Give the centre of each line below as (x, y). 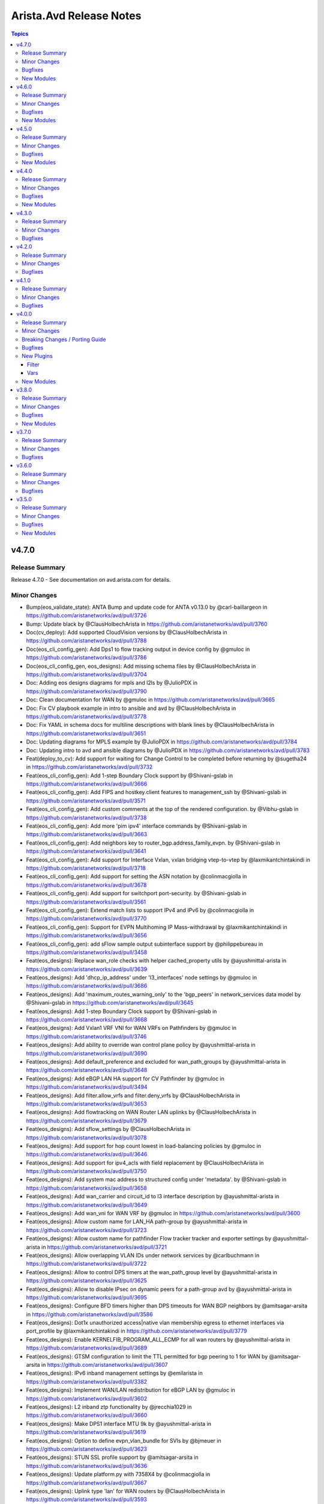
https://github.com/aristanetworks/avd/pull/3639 (87, 969)
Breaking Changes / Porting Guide (64, 339)
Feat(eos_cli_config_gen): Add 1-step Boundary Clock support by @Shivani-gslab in (130, 775)
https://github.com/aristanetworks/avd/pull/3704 (86, 674)
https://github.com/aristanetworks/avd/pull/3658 (86, 1188)
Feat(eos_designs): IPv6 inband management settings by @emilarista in (115, 1373)
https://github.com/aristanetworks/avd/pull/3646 (87, 1154)
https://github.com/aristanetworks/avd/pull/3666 (87, 784)
